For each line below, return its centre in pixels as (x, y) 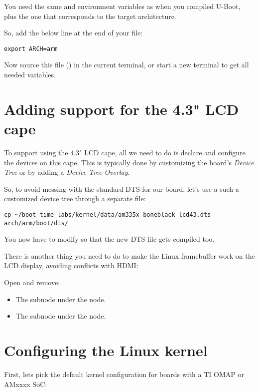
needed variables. (30, 75)
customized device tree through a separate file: (75, 198)
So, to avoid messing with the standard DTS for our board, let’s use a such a (122, 189)
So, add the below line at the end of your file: (73, 33)
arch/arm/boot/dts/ (36, 223)
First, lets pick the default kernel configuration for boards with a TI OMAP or (124, 374)
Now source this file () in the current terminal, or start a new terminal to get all (127, 65)
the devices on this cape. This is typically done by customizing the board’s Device (129, 162)
